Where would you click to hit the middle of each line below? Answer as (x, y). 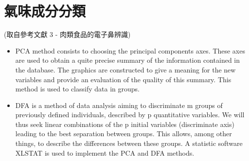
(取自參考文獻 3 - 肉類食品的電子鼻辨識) (67, 34)
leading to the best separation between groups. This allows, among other (124, 134)
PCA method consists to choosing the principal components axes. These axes (130, 50)
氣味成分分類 (45, 11)
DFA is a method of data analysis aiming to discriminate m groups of (119, 105)
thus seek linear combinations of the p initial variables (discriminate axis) (125, 124)
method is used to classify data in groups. (77, 89)
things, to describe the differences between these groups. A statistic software (129, 143)
